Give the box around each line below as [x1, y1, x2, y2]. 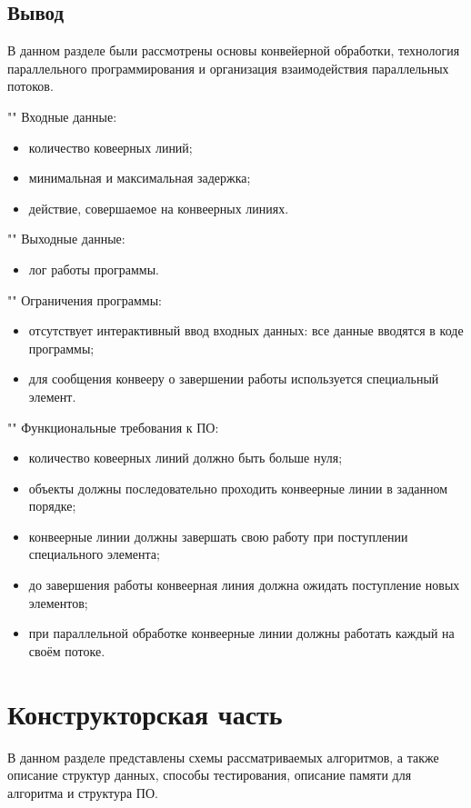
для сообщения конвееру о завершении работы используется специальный [28, 369, 439, 388]
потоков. [7, 76, 54, 95]
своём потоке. [28, 641, 105, 660]
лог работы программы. [28, 259, 159, 278]
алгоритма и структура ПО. [7, 783, 158, 802]
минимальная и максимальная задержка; [28, 168, 251, 187]
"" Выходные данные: [7, 229, 125, 248]
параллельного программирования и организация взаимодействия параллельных [7, 58, 449, 77]
